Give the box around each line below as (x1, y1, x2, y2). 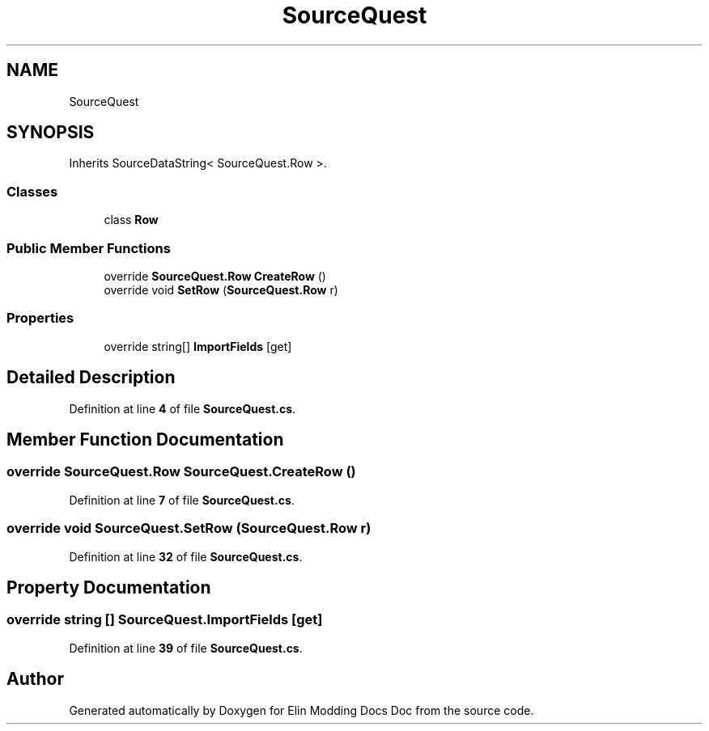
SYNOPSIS (6, 122, 95, 143)
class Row (104, 213, 159, 227)
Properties (6, 310, 74, 327)
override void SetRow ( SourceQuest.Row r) (104, 282, 338, 297)
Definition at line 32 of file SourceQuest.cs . (69, 549, 303, 564)
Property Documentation (6, 577, 211, 598)
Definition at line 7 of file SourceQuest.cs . (69, 492, 295, 507)
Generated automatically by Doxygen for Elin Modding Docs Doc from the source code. (69, 703, 534, 717)
